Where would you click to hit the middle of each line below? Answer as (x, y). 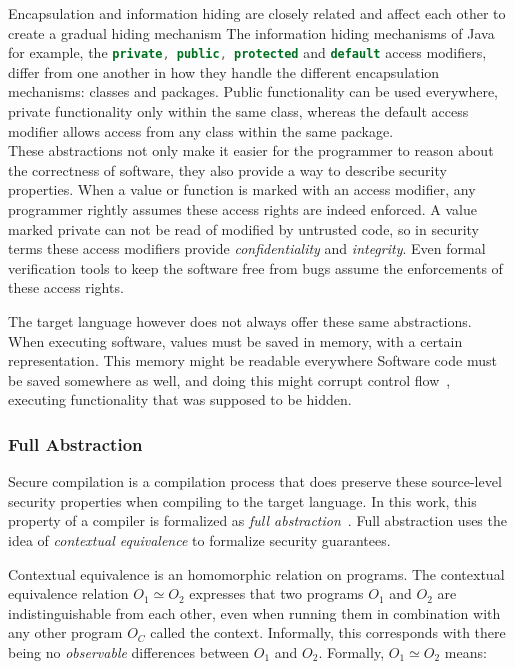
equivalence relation (68, 593)
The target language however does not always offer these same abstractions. (240, 320)
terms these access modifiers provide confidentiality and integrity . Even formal (247, 248)
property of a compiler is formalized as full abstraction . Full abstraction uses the (257, 520)
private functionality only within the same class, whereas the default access (238, 111)
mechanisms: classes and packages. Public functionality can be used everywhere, (253, 91)
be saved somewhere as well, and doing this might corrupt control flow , (229, 379)
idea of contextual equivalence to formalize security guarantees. (199, 539)
